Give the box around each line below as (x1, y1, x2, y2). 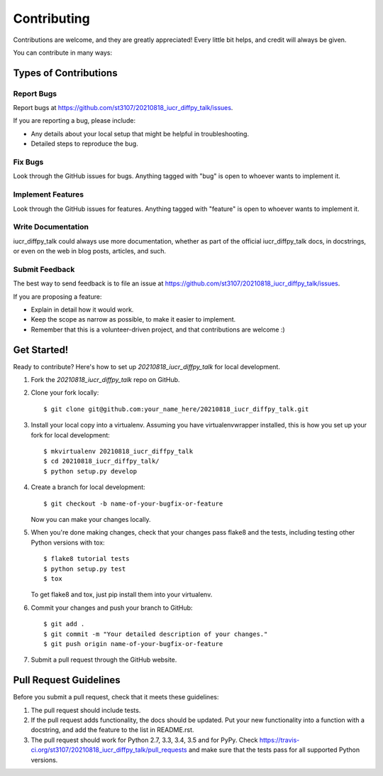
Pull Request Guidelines (13, 674, 121, 687)
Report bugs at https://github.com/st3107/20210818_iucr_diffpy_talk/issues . (13, 104, 233, 112)
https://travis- (259, 736, 300, 744)
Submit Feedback (13, 264, 75, 274)
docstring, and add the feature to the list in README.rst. (30, 726, 194, 734)
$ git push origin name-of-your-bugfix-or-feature (43, 640, 223, 647)
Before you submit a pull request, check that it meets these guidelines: (13, 693, 219, 701)
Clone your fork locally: (30, 388, 99, 397)
